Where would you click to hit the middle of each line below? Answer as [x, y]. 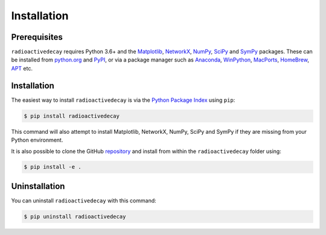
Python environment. [37, 140]
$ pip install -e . [53, 167]
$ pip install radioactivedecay [72, 116]
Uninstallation [38, 186]
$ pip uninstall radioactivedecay [75, 216]
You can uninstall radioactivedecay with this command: [84, 200]
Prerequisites [37, 37]
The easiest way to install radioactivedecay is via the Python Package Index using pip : [123, 100]
